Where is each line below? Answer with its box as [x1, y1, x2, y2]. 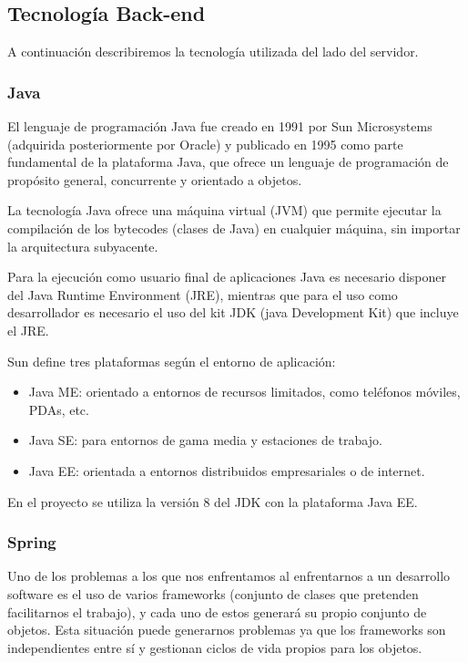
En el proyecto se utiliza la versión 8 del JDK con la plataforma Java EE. [7, 492, 418, 511]
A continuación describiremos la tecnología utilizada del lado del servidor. [7, 42, 419, 61]
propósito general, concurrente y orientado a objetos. [7, 170, 302, 189]
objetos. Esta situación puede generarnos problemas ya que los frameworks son [7, 620, 446, 639]
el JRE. [7, 320, 49, 339]
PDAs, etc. [28, 399, 89, 419]
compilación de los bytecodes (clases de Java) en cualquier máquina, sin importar [7, 218, 461, 237]
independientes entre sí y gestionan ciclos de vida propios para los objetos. [7, 637, 422, 657]
